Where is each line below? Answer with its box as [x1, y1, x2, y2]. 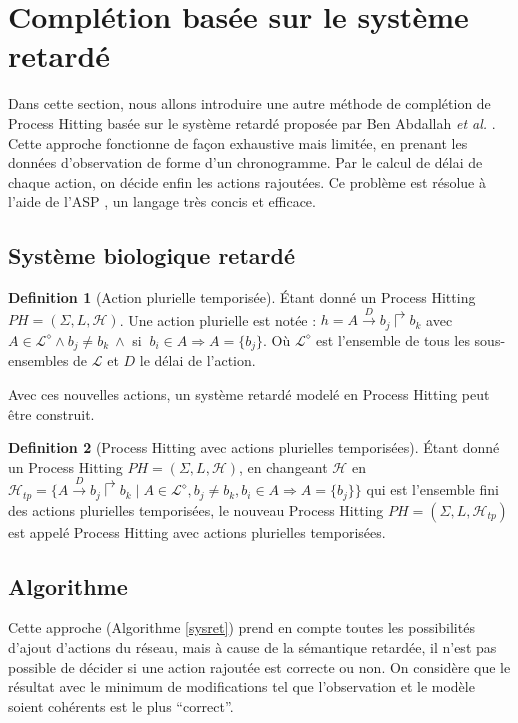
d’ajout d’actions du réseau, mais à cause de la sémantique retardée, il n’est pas [8, 636, 497, 657]
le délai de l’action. [139, 350, 256, 371]
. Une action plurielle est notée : [119, 309, 317, 330]
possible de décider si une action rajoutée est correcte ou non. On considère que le [8, 656, 511, 677]
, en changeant [239, 456, 328, 477]
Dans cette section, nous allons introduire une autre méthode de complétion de [8, 93, 491, 114]
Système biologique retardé [8, 240, 295, 271]
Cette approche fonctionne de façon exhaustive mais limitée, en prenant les [8, 132, 468, 153]
